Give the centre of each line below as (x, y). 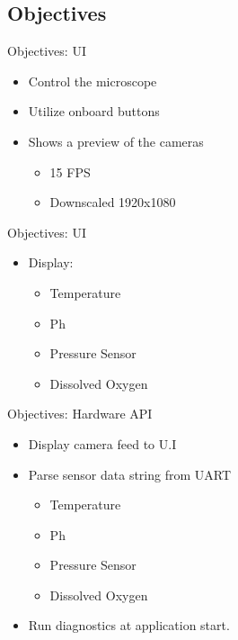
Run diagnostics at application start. (129, 625)
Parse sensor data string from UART (130, 474)
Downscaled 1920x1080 (113, 202)
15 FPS (70, 171)
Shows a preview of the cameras (116, 141)
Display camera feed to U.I (102, 443)
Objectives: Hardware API (80, 414)
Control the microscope (93, 81)
